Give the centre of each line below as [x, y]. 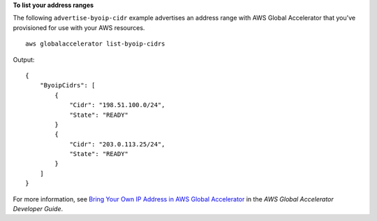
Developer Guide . [38, 209]
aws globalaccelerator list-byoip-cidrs [95, 44]
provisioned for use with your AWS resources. [79, 27]
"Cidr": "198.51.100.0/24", [117, 105]
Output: [24, 59]
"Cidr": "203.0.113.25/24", [117, 144]
